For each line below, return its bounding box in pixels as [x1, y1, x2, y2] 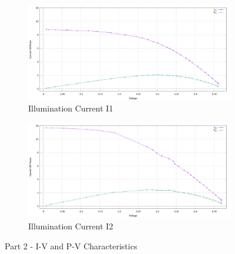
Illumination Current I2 [28, 219, 113, 232]
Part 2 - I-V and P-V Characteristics [5, 239, 137, 252]
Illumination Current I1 [28, 102, 113, 114]
